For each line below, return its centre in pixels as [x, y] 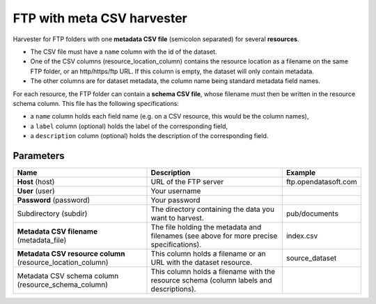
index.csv [302, 236]
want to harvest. [178, 218]
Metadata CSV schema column [68, 275]
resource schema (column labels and [211, 280]
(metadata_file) [42, 240]
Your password [175, 200]
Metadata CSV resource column [71, 253]
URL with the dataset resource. [202, 262]
